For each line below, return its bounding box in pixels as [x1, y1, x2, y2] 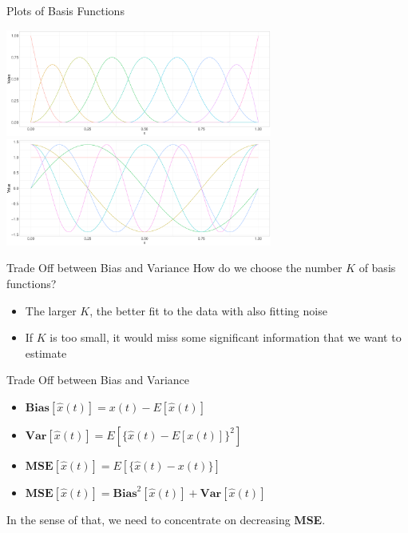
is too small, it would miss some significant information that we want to [50, 329, 402, 346]
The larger [25, 302, 77, 319]
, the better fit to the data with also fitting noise [89, 302, 327, 319]
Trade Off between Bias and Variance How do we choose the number [6, 259, 343, 276]
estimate [25, 344, 67, 361]
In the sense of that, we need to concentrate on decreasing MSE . [6, 511, 326, 527]
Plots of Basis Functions [6, 2, 125, 18]
